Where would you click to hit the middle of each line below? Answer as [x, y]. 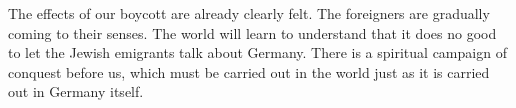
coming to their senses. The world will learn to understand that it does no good [252, 32]
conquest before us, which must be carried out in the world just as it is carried [249, 71]
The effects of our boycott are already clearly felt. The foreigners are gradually [249, 13]
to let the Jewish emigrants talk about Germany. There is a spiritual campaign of [257, 52]
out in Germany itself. [76, 91]
